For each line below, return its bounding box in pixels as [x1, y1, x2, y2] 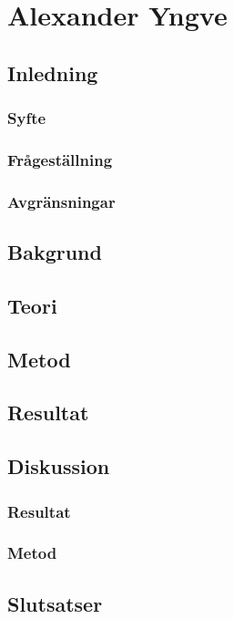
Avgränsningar [7, 190, 116, 212]
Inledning [7, 58, 98, 87]
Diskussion [7, 452, 110, 480]
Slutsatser [7, 589, 103, 617]
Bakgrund [7, 238, 102, 266]
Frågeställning [7, 148, 113, 170]
